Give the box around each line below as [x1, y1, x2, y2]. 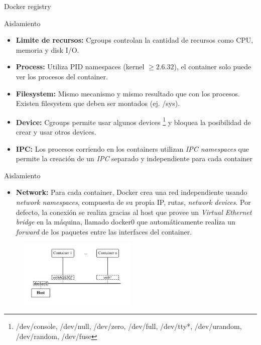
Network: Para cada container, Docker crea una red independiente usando [16, 187, 247, 197]
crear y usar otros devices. [16, 127, 96, 137]
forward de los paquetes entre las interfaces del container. [16, 226, 192, 237]
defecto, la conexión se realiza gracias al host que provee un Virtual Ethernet [16, 206, 252, 217]
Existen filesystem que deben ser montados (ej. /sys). [16, 98, 180, 108]
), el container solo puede [174, 61, 251, 72]
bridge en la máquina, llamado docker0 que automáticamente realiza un [16, 216, 235, 227]
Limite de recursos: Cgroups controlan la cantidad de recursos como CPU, [16, 35, 253, 45]
